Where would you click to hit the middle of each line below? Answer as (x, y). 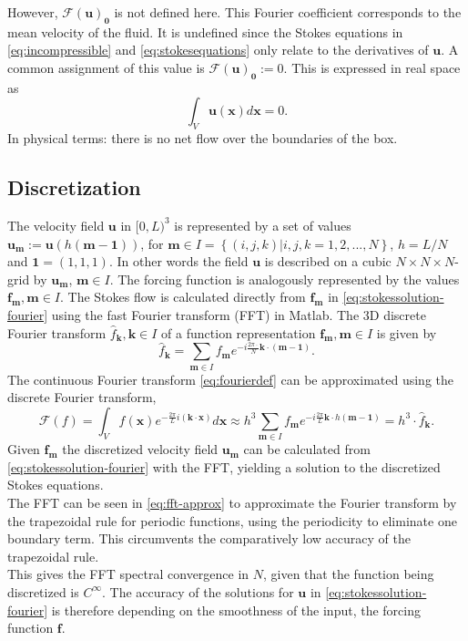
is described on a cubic (328, 261)
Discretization (74, 187)
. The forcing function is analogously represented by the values (285, 279)
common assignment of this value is (106, 67)
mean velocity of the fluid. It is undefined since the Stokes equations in (205, 31)
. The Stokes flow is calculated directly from (183, 297)
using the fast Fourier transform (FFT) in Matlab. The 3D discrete (239, 314)
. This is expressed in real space (372, 67)
